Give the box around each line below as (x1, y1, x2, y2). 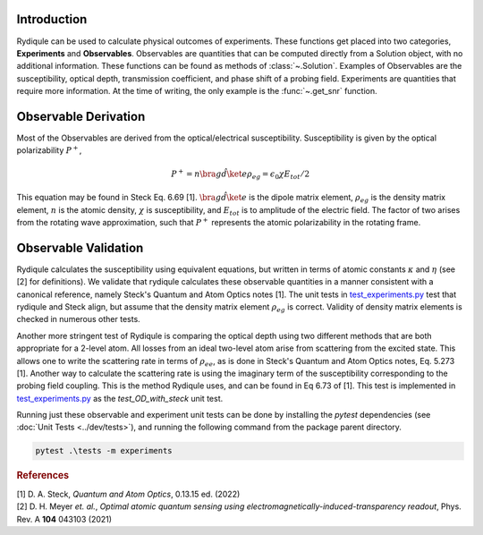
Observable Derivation (16, 108, 146, 124)
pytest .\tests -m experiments (35, 446, 174, 456)
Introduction (16, 12, 88, 27)
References (16, 470, 70, 482)
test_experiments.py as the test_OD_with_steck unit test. (16, 393, 224, 403)
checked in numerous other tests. (16, 314, 140, 325)
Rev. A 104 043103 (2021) (16, 514, 112, 524)
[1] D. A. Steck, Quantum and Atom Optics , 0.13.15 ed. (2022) (16, 488, 241, 499)
